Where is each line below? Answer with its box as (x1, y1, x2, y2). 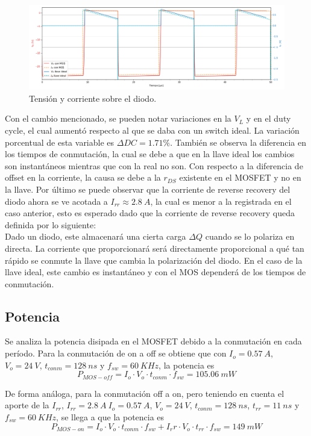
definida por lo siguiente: (5, 218, 96, 231)
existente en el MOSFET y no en (179, 171, 301, 184)
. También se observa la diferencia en (170, 135, 306, 148)
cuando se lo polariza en (205, 230, 295, 243)
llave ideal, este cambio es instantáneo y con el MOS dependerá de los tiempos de (5, 266, 306, 278)
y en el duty (246, 112, 291, 125)
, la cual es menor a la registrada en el (150, 195, 292, 207)
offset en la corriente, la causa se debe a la (5, 171, 161, 184)
